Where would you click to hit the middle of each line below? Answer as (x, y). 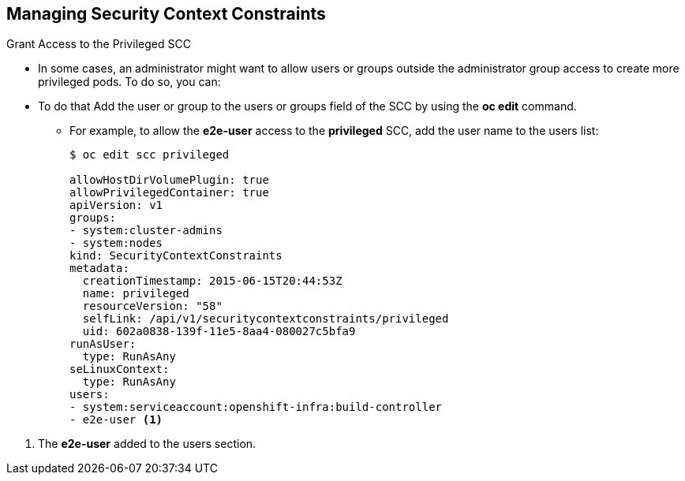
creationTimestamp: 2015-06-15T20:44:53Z (212, 281)
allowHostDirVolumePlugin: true (169, 180)
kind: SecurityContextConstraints (176, 256)
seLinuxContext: (120, 369)
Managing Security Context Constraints (166, 14)
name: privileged (136, 294)
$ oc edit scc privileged (150, 155)
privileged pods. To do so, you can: (129, 82)
